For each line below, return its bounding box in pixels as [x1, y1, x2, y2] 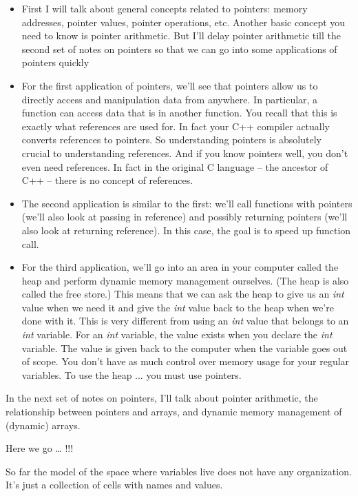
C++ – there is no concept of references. [21, 173, 193, 187]
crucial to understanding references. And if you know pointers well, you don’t [21, 145, 348, 160]
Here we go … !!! [6, 441, 74, 455]
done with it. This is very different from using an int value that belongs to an [21, 313, 349, 328]
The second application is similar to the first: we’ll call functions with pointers [21, 196, 352, 210]
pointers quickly [21, 55, 89, 70]
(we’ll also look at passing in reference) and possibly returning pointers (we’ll [21, 209, 348, 224]
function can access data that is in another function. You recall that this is [21, 105, 337, 120]
